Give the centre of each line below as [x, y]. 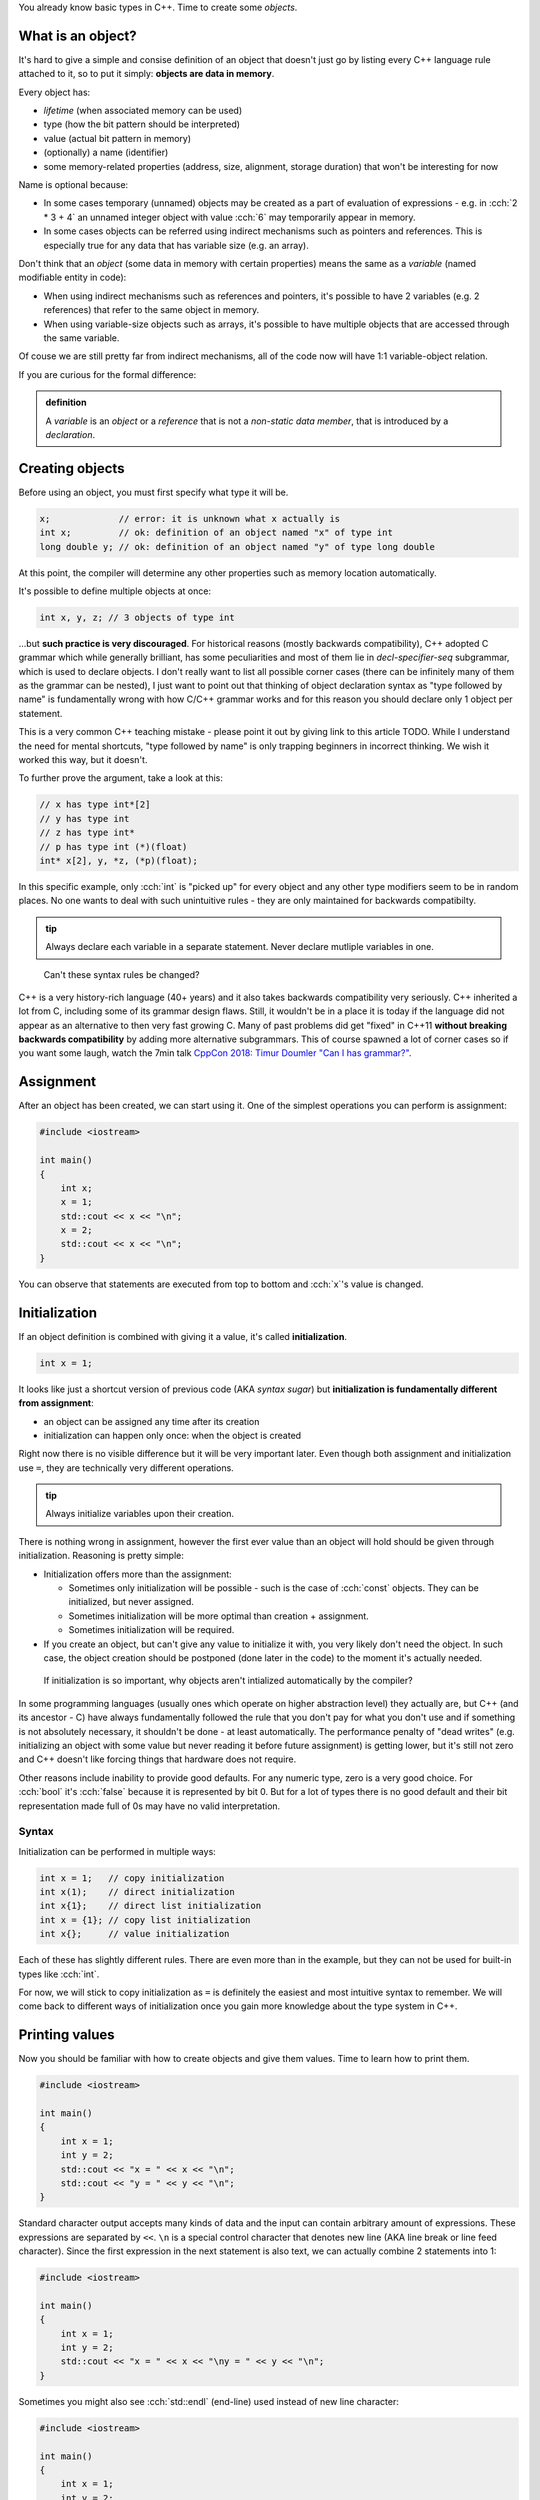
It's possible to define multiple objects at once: [115, 591]
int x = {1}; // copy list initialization [145, 1919]
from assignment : [56, 1403]
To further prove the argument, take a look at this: [121, 778]
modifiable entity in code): [72, 277]
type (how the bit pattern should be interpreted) [141, 124]
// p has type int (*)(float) [113, 846]
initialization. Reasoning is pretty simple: [101, 1556]
